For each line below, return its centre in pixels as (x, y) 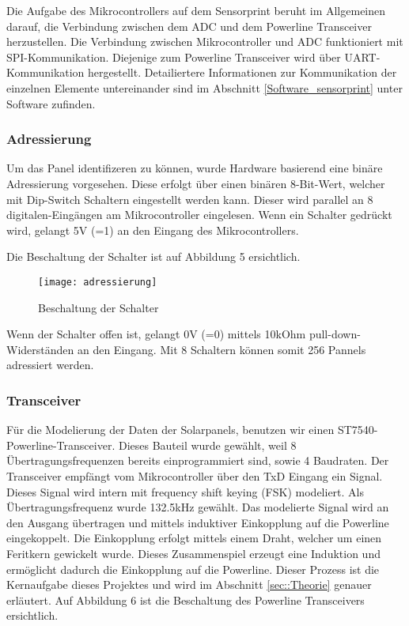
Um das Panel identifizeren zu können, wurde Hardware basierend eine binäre (195, 168)
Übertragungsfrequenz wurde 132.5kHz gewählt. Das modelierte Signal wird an (198, 507)
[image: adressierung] (98, 282)
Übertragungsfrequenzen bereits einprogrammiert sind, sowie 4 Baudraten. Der (198, 460)
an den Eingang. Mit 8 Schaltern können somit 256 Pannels (222, 349)
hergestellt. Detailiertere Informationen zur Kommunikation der (242, 72)
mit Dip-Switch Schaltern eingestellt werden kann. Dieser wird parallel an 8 (190, 199)
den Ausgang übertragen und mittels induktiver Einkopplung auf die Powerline (198, 522)
